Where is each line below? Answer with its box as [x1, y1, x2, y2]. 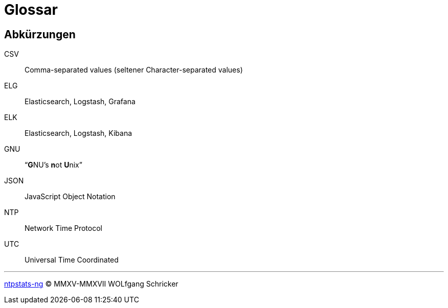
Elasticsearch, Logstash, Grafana [25, 97, 136, 106]
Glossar [4, 1, 58, 18]
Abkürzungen [4, 28, 76, 41]
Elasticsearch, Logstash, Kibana [25, 129, 132, 138]
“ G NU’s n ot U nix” [25, 160, 82, 170]
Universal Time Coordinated [25, 255, 119, 265]
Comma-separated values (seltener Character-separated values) [25, 65, 243, 75]
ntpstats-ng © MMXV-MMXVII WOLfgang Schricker [4, 279, 178, 289]
